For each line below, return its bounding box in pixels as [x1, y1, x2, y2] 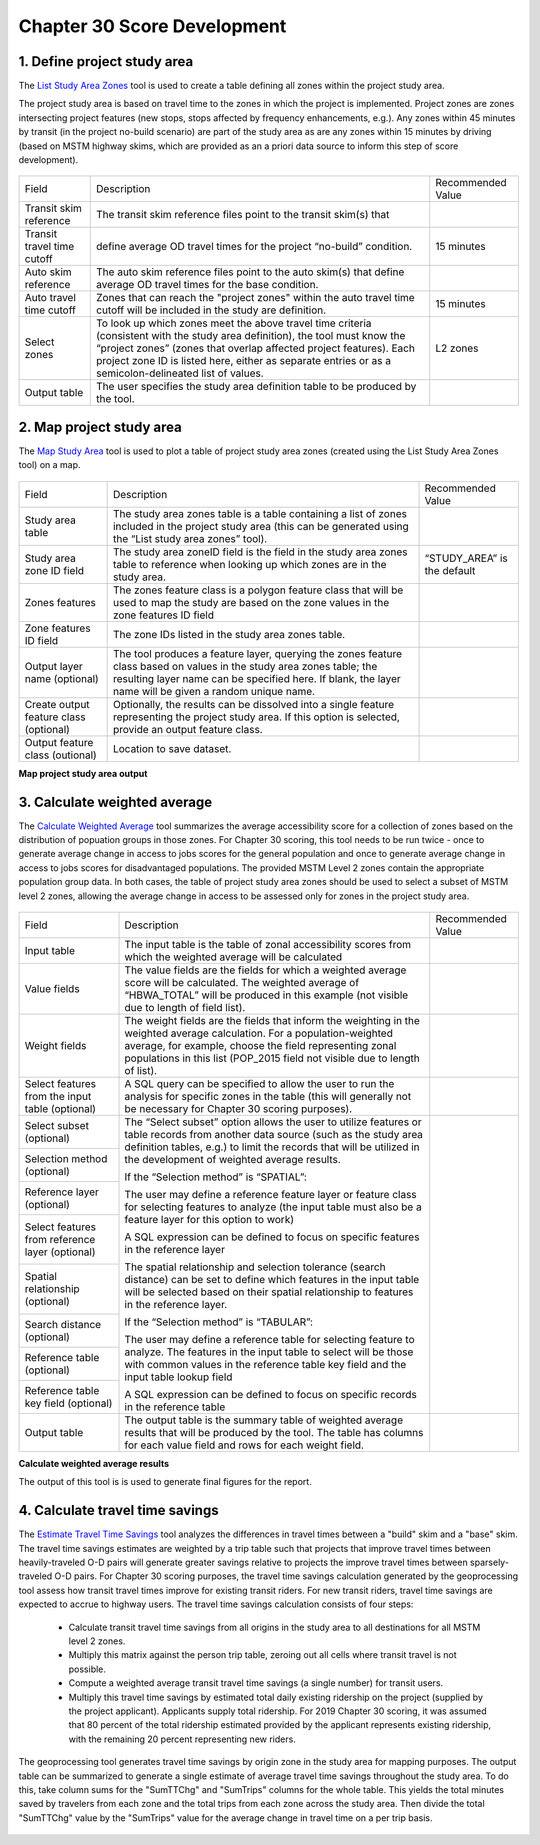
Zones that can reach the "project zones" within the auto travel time [96, 291, 415, 305]
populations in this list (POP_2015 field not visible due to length [124, 1051, 420, 1065]
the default [424, 563, 476, 577]
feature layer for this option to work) [124, 1212, 295, 1226]
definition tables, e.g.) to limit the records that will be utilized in [124, 1140, 420, 1154]
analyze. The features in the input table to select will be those [124, 1345, 414, 1359]
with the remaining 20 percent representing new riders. [68, 1733, 297, 1745]
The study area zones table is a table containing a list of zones [112, 506, 407, 520]
